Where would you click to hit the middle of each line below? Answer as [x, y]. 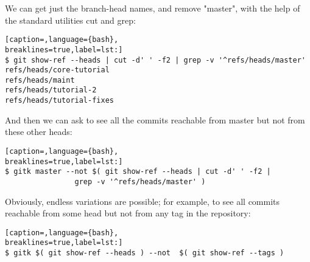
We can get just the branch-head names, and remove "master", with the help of [153, 8]
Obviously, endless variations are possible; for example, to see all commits [143, 201]
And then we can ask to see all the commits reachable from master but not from [155, 119]
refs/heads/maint [40, 80]
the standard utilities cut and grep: [70, 20]
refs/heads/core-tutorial [57, 70]
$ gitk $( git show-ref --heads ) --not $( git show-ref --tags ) [145, 253]
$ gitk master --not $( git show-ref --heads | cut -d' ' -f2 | [138, 172]
